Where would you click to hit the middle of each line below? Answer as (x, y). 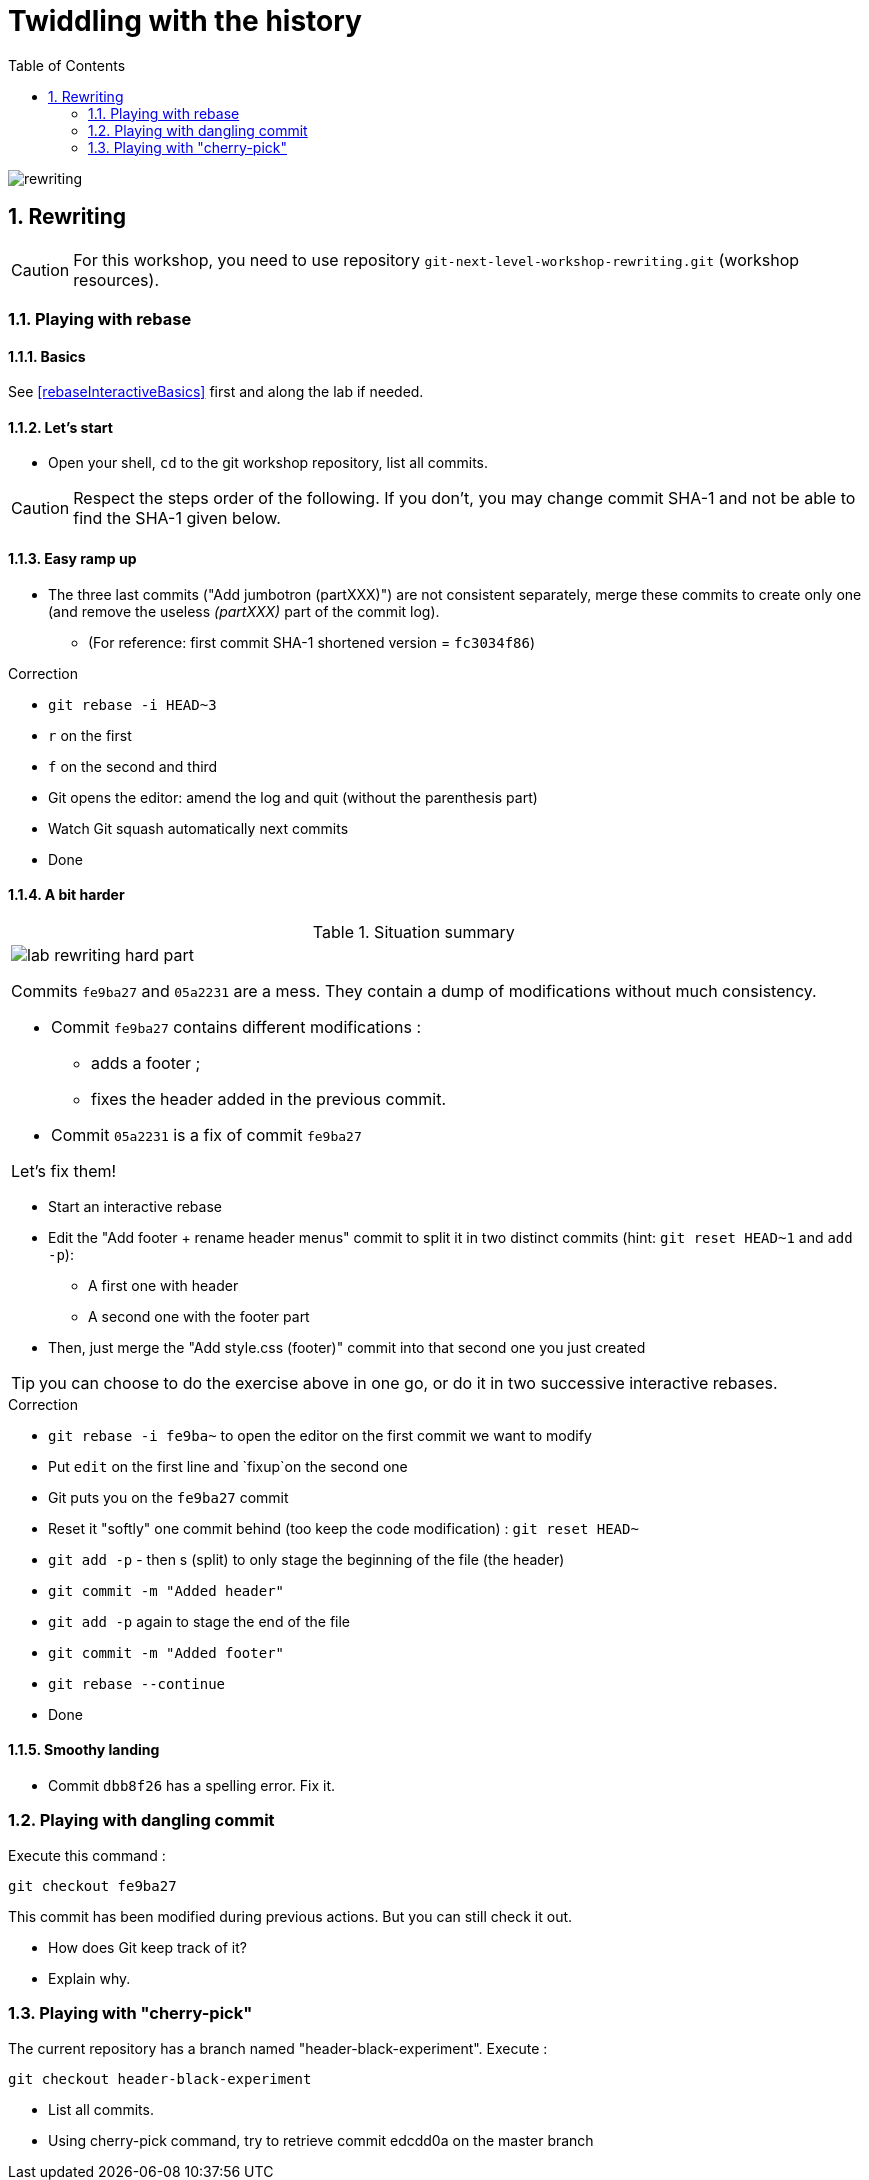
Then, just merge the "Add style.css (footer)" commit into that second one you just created (347, 1347)
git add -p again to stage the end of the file (199, 1621)
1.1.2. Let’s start (60, 427)
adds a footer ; (146, 1062)
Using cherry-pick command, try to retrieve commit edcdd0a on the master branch (321, 2140)
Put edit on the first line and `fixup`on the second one (228, 1466)
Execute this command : (87, 1855)
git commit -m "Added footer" (166, 1652)
